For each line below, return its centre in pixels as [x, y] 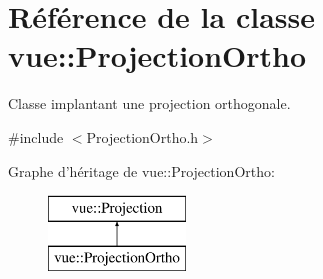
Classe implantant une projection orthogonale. [149, 103]
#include [36, 136]
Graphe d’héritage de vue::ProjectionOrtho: [141, 170]
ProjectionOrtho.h [142, 136]
